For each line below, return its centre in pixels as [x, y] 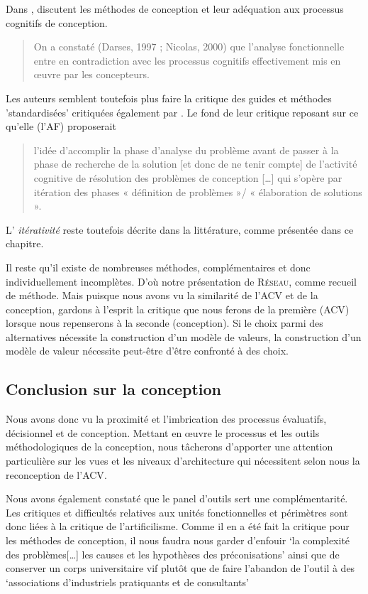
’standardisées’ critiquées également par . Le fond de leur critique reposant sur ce [182, 112]
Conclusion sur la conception [114, 389]
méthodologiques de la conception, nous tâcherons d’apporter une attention [169, 447]
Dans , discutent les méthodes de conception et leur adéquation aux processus [175, 9]
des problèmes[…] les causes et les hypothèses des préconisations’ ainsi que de [173, 554]
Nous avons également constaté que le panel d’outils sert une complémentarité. [177, 498]
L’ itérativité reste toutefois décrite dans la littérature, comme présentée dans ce [180, 229]
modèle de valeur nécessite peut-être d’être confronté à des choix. [147, 351]
